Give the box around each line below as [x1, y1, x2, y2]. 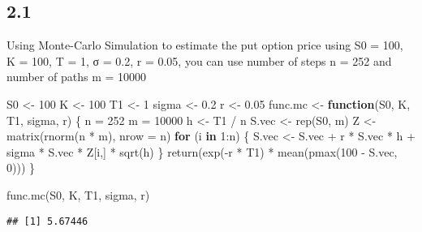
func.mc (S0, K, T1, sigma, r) [6, 186, 150, 203]
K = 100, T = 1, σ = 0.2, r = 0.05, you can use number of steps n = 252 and [6, 52, 392, 69]
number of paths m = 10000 [6, 68, 147, 85]
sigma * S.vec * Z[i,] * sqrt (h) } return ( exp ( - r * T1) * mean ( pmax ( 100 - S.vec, [6, 143, 398, 160]
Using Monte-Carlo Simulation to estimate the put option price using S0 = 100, [6, 37, 403, 54]
